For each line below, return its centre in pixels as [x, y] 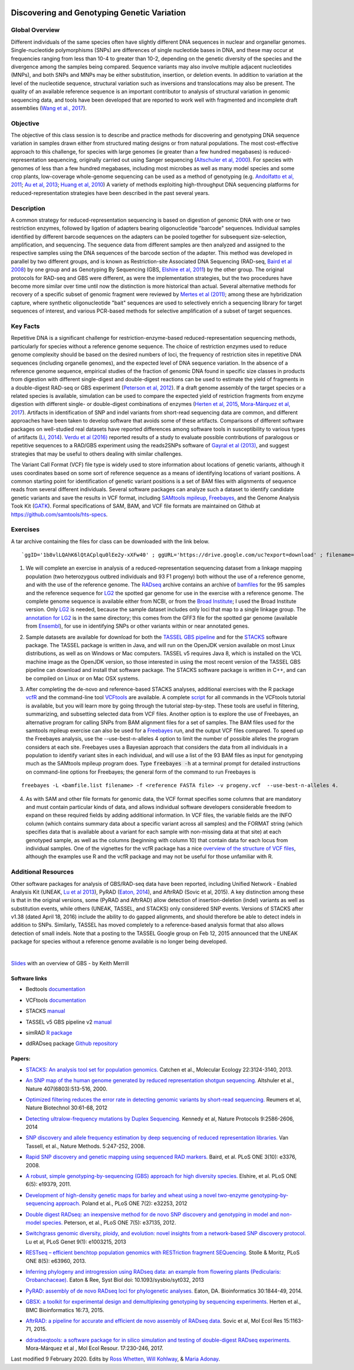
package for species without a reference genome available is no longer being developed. [119, 942]
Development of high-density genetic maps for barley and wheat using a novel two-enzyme [137, 1195]
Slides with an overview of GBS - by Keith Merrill [70, 963]
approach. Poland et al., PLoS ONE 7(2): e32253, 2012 [122, 1203]
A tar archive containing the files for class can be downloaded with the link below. [110, 541]
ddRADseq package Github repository [72, 1044]
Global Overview [35, 30]
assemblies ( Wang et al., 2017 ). [49, 108]
